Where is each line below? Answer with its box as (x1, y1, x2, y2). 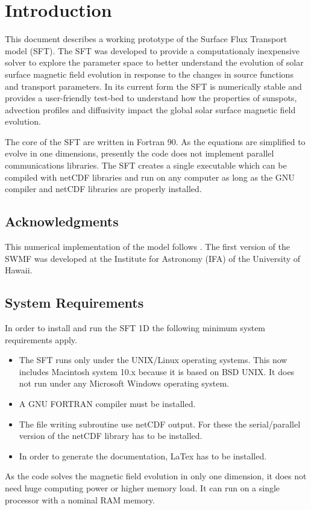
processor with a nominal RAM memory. (5, 493, 155, 506)
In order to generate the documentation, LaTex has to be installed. (19, 449, 267, 462)
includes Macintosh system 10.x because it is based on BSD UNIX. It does (19, 365, 295, 378)
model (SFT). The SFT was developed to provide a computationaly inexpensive (5, 44, 300, 57)
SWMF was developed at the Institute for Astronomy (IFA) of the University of (5, 252, 301, 264)
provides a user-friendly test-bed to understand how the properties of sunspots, (5, 92, 297, 104)
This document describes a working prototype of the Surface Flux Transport (5, 33, 287, 45)
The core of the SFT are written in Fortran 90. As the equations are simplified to (5, 135, 306, 148)
